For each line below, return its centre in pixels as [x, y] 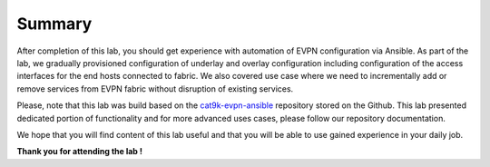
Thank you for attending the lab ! [79, 152]
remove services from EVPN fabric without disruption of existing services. [155, 88]
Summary [54, 24]
